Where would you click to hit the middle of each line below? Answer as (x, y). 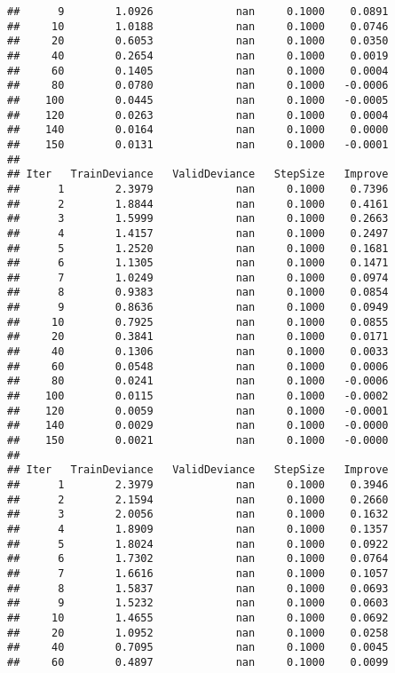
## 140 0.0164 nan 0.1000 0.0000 (198, 130)
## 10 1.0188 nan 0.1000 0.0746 (198, 26)
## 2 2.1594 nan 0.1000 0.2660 (198, 499)
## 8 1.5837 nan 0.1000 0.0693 (198, 588)
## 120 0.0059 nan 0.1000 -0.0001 (198, 411)
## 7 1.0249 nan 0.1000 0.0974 (198, 277)
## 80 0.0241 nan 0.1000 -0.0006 (198, 381)
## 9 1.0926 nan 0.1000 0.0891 (198, 12)
